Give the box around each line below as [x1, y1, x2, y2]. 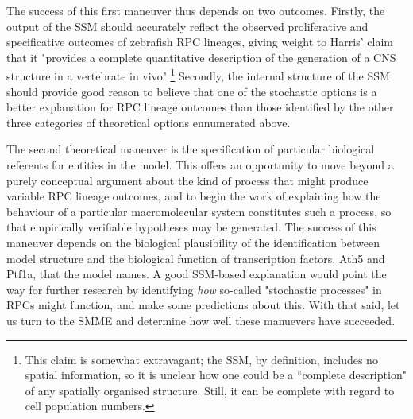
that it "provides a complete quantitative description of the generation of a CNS [6, 48, 396, 65]
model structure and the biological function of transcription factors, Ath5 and [6, 250, 385, 266]
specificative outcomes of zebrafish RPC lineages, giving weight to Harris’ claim [6, 33, 393, 50]
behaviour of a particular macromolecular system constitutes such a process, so [6, 203, 392, 219]
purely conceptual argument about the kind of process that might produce [6, 172, 369, 188]
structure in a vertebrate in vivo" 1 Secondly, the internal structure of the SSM [6, 65, 390, 84]
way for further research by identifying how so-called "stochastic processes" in [6, 281, 382, 297]
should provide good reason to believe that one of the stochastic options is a [6, 83, 377, 99]
